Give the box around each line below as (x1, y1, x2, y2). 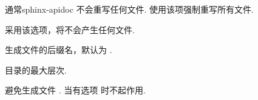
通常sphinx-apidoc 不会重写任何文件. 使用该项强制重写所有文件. (5, 3, 254, 15)
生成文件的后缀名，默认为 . (5, 43, 112, 56)
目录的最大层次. (5, 63, 67, 76)
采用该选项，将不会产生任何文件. (5, 23, 135, 36)
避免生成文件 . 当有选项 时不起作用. (5, 84, 146, 96)
